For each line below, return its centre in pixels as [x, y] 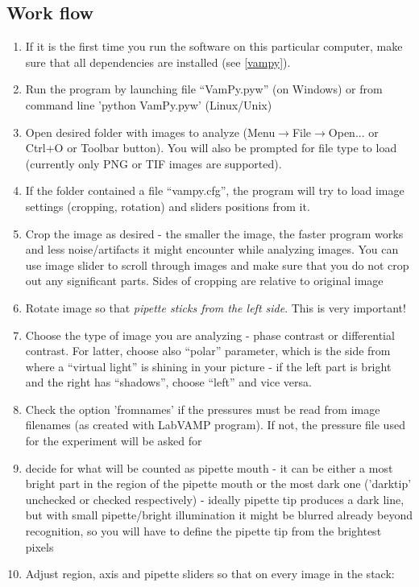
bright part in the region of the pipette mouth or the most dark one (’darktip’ [218, 484]
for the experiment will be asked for [114, 441]
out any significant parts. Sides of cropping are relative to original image [204, 281]
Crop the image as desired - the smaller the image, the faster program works [214, 233]
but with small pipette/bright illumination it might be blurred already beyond [219, 515]
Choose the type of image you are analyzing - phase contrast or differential [210, 335]
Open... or [353, 132]
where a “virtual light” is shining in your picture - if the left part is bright [208, 366]
